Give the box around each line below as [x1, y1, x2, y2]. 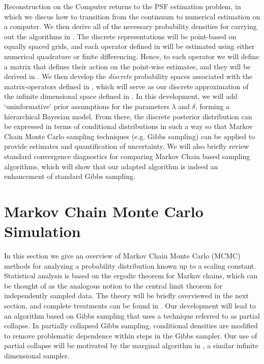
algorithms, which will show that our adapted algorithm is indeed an [4, 161, 218, 171]
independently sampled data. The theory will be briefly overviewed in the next [4, 290, 249, 301]
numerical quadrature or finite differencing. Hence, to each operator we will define [4, 50, 259, 61]
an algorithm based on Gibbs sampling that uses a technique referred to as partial [4, 310, 260, 321]
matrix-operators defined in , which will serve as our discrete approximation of [4, 81, 249, 91]
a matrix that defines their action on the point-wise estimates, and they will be [4, 61, 251, 71]
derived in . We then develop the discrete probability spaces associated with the [4, 71, 253, 82]
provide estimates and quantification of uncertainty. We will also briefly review [4, 141, 249, 151]
